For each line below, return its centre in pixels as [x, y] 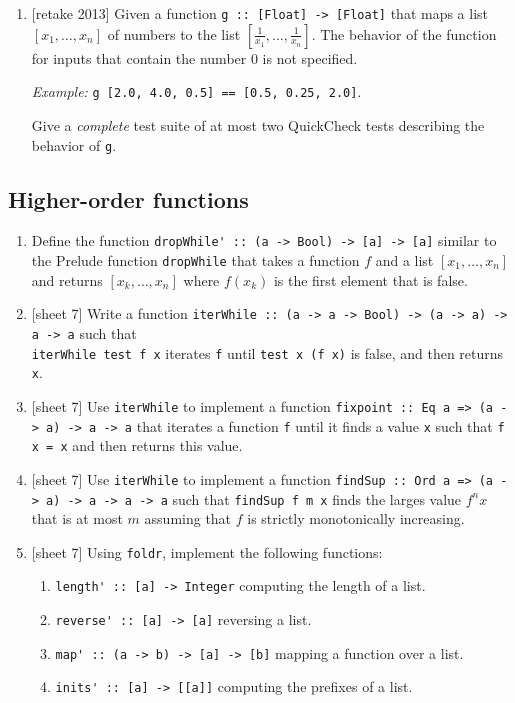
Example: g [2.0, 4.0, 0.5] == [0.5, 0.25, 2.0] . [196, 91]
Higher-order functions [128, 198]
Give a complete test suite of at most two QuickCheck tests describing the [258, 124]
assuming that [188, 518]
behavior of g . [74, 144]
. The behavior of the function [404, 33]
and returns [67, 279]
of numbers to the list [174, 33]
